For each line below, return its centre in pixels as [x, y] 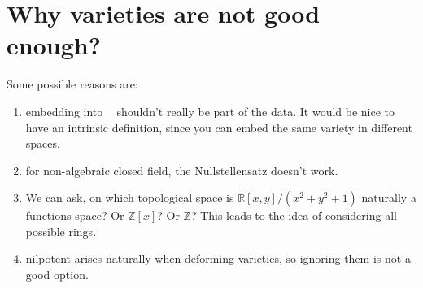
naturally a [389, 198]
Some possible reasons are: [72, 84]
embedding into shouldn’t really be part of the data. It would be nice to [210, 111]
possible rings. [61, 231]
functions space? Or [75, 215]
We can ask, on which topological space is [130, 198]
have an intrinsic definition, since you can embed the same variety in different [219, 127]
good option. [57, 275]
